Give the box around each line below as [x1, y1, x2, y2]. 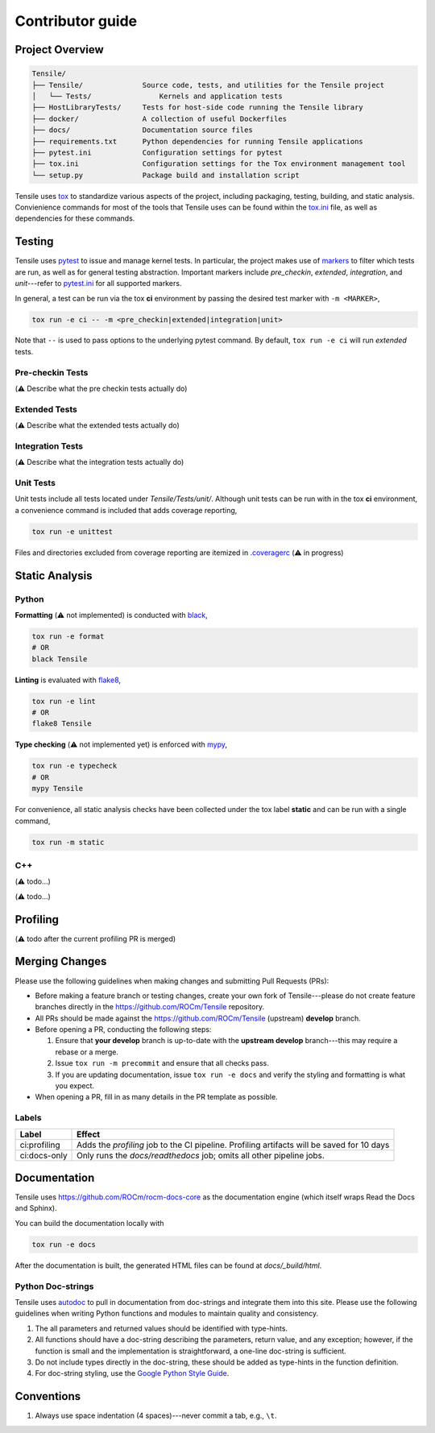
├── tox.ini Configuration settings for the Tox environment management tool [31, 159, 406, 168]
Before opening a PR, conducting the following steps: [35, 1025, 212, 1034]
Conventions [14, 1390, 81, 1403]
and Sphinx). [14, 1203, 57, 1213]
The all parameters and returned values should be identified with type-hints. [35, 1323, 288, 1333]
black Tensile [31, 654, 88, 664]
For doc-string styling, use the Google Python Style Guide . [35, 1369, 230, 1378]
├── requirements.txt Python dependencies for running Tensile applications [31, 137, 364, 146]
